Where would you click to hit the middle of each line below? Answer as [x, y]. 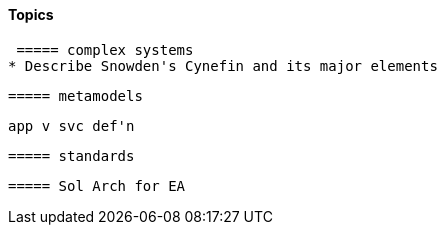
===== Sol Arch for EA [97, 185]
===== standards [71, 155]
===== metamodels [75, 95]
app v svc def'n [71, 125]
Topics [31, 14]
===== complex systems [105, 49]
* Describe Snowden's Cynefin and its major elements [223, 65]
